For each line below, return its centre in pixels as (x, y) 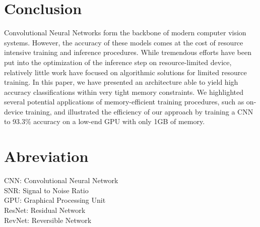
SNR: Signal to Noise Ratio (46, 190)
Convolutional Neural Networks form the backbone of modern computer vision (125, 33)
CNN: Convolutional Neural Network (61, 180)
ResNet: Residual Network (45, 210)
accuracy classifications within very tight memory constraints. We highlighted (124, 92)
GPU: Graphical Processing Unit (55, 200)
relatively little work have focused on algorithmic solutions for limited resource (125, 72)
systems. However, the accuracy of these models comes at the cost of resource (124, 42)
